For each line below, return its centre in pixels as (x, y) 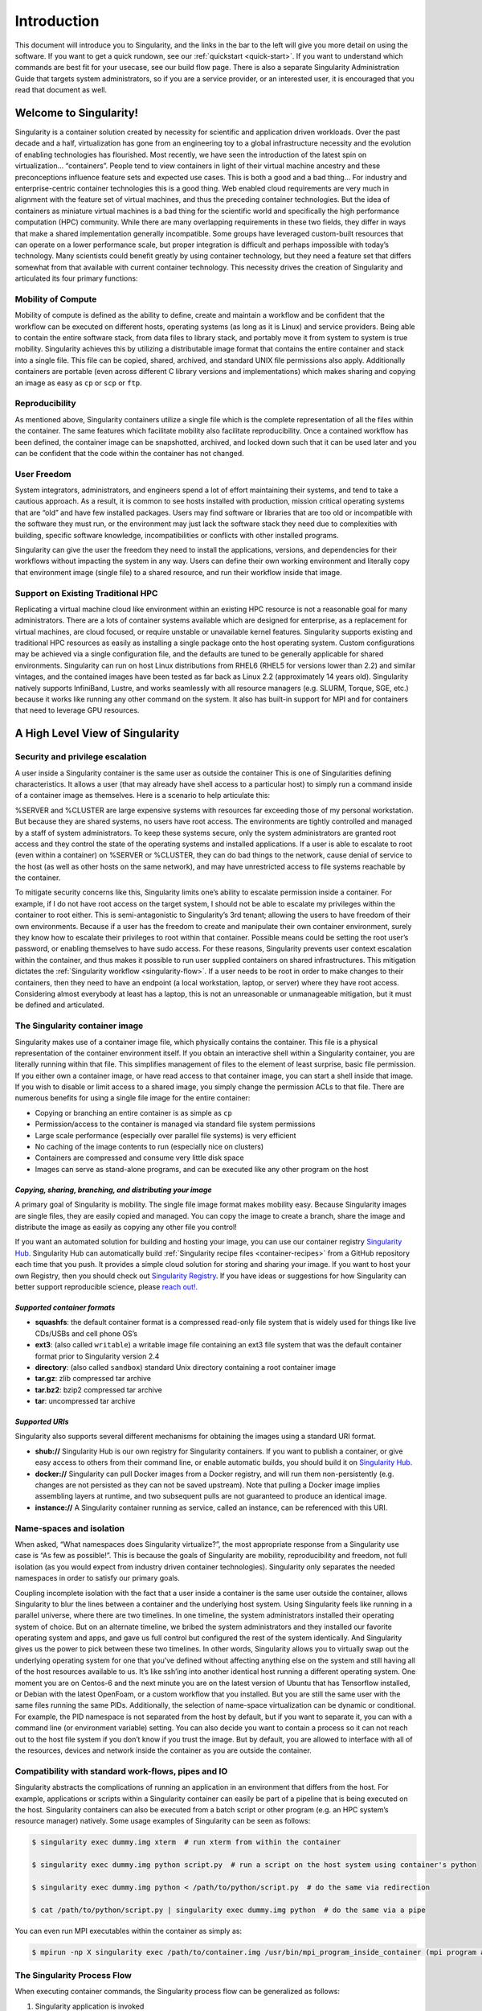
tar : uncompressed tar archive (85, 1401)
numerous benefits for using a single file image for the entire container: (133, 1098)
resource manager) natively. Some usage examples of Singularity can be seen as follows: (163, 1821)
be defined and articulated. (59, 1005)
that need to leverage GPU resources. (77, 710)
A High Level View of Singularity (97, 733)
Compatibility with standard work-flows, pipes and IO (121, 1771)
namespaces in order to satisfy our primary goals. (97, 1578)
